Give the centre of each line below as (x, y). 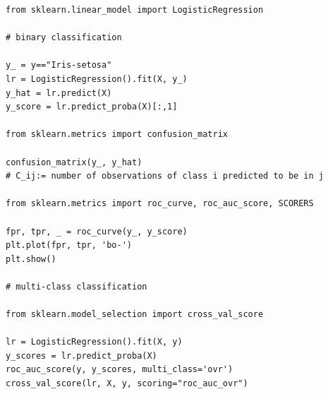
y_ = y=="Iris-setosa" (59, 65)
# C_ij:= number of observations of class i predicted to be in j (165, 176)
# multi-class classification (77, 286)
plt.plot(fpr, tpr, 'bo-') (69, 245)
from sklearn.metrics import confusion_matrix (117, 135)
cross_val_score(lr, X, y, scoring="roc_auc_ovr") (127, 384)
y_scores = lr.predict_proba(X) (81, 356)
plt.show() (31, 259)
